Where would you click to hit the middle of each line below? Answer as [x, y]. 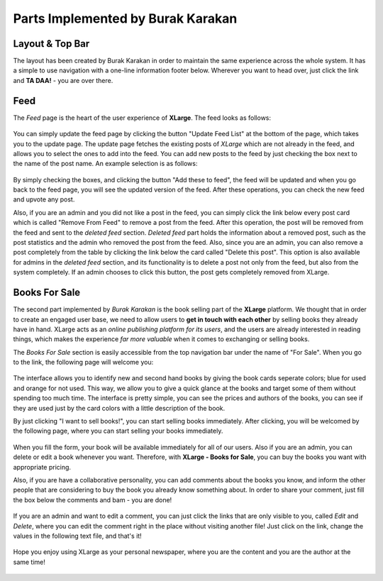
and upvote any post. [44, 199]
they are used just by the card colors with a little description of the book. [119, 408]
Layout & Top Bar [51, 44]
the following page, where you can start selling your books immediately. [118, 431]
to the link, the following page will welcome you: [83, 363]
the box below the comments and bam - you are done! [93, 499]
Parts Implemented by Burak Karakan [125, 18]
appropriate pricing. [42, 467]
